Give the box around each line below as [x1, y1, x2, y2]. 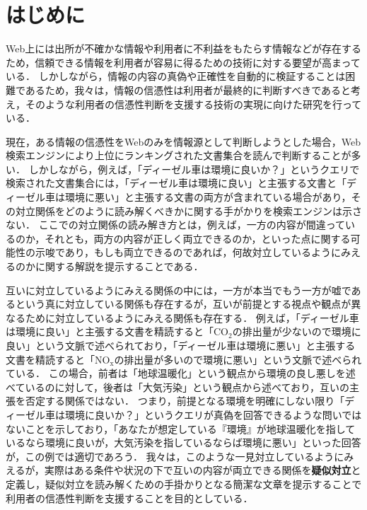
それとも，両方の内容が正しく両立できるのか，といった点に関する [45, 231, 351, 245]
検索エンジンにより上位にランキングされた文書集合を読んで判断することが [6, 148, 351, 163]
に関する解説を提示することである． [35, 259, 204, 274]
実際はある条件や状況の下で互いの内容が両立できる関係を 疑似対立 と [44, 463, 361, 477]
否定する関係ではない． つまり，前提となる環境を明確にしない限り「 [25, 393, 345, 408]
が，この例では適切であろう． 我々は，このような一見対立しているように [6, 448, 344, 463]
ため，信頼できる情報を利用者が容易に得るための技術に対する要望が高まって [6, 54, 361, 69]
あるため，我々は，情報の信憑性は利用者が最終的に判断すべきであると [25, 82, 351, 97]
